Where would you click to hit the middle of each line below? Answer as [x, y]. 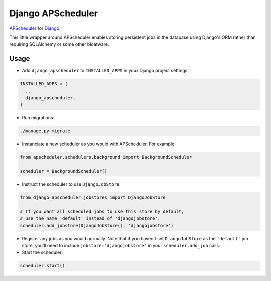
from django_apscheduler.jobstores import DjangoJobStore [93, 198]
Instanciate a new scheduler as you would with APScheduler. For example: [99, 144]
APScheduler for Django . [35, 28]
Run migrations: [38, 118]
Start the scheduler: [42, 252]
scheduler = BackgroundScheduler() [63, 171]
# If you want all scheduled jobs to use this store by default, [102, 211]
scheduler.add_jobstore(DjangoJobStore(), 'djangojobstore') [97, 226]
